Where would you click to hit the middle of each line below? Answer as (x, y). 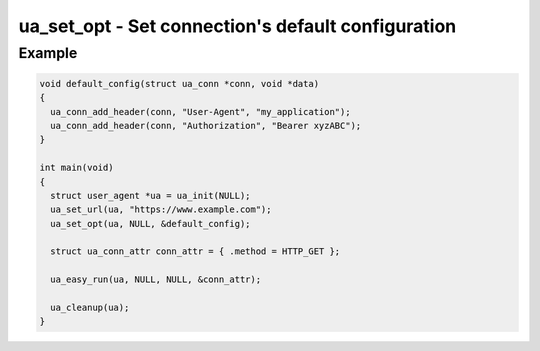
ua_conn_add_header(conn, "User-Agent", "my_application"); (200, 111)
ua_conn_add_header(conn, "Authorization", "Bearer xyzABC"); (206, 125)
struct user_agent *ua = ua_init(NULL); (150, 195)
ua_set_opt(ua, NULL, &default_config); (150, 223)
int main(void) (76, 168)
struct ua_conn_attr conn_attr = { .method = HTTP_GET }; (195, 251)
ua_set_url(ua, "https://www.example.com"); (161, 209)
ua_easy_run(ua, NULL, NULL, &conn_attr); (156, 279)
